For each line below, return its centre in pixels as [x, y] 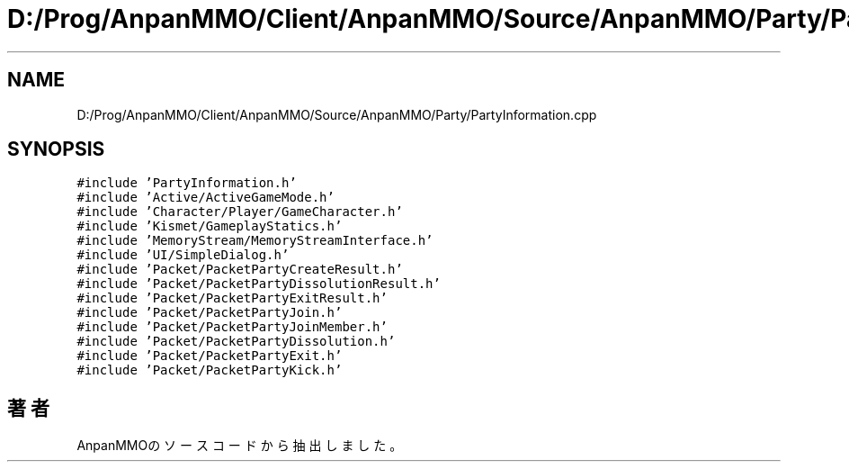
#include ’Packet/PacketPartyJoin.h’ [210, 313]
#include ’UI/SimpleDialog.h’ [183, 255]
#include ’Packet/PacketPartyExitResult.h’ [232, 298]
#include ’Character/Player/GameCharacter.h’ [240, 212]
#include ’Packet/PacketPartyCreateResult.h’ [240, 270]
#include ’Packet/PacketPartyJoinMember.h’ [232, 327]
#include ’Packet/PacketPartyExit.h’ [210, 356]
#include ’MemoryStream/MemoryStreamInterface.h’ [255, 241]
